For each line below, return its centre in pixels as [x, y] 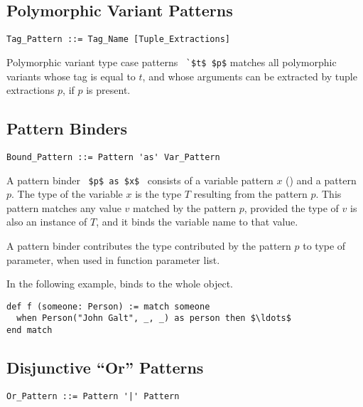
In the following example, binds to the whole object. [120, 284]
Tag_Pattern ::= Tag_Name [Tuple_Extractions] [118, 39]
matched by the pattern [185, 207]
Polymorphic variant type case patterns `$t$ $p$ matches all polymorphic [172, 62]
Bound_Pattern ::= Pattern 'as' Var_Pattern [113, 157]
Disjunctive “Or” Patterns [105, 368]
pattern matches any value [64, 207]
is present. [108, 90]
